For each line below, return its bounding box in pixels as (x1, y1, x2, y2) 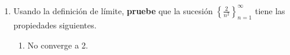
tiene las (254, 4, 285, 17)
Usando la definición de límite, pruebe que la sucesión (13, 4, 213, 17)
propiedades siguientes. (13, 19, 97, 31)
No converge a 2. (27, 38, 88, 51)
